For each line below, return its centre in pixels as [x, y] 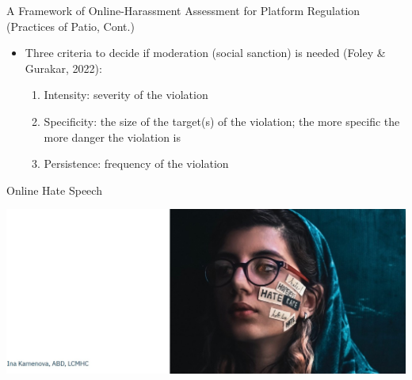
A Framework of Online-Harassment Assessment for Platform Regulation [183, 10]
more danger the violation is [113, 137]
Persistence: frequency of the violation [136, 163]
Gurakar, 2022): [63, 68]
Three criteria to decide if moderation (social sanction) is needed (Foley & [205, 53]
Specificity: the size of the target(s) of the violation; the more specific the [222, 121]
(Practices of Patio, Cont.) [71, 26]
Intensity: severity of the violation [126, 95]
